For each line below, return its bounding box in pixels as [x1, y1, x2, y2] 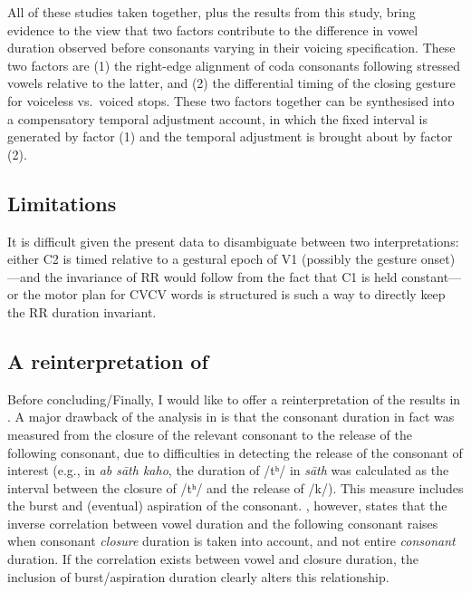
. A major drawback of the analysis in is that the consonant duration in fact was [7, 407, 455, 426]
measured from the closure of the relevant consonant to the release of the [7, 424, 412, 443]
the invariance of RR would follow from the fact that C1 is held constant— [44, 267, 462, 286]
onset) [420, 249, 456, 268]
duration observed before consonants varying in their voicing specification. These [7, 38, 456, 57]
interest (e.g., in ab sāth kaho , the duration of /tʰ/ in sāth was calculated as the [7, 461, 449, 480]
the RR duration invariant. [7, 302, 157, 321]
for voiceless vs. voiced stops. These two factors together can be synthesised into [7, 91, 455, 110]
